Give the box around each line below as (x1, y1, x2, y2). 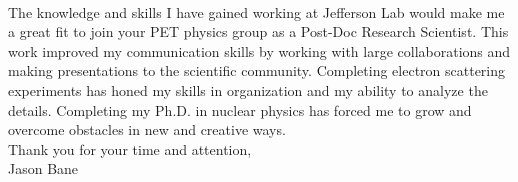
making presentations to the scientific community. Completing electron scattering (8, 60, 506, 81)
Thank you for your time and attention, (8, 138, 252, 159)
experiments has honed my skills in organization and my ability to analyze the (8, 79, 488, 100)
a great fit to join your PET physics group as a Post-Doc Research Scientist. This (8, 21, 509, 42)
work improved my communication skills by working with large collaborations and (8, 40, 511, 61)
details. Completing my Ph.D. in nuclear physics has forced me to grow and (8, 99, 472, 120)
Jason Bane (8, 158, 79, 179)
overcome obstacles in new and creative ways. (8, 119, 286, 140)
